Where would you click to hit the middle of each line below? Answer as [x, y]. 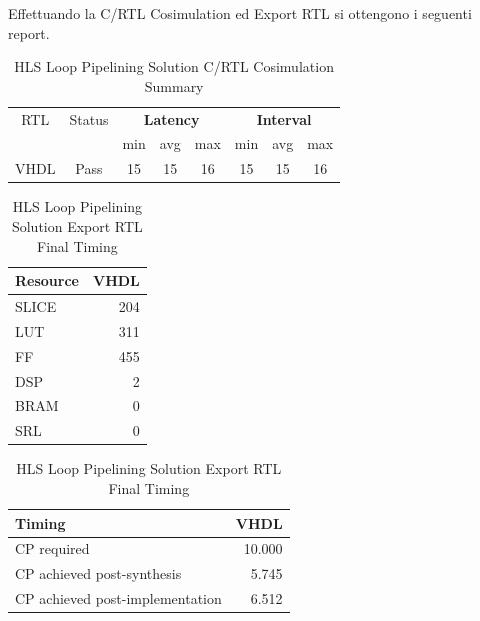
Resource [47, 280]
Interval [284, 118]
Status [89, 118]
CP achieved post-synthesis [98, 573]
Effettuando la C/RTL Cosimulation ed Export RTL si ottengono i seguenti [240, 13]
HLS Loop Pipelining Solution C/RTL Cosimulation [174, 66]
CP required [52, 548]
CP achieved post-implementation [118, 598]
